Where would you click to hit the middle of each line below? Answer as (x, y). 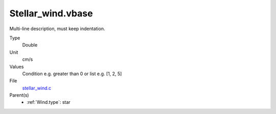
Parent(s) (19, 95)
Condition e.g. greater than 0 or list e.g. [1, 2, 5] (72, 74)
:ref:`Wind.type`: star (49, 102)
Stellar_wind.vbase (51, 13)
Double (30, 45)
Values (17, 66)
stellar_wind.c (37, 88)
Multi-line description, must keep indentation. (57, 29)
